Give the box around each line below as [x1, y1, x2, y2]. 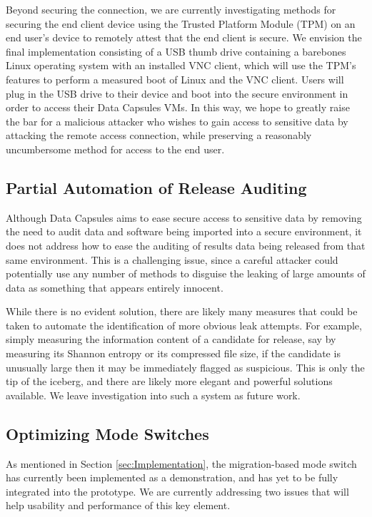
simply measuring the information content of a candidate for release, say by [6, 332, 336, 347]
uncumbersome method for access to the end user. [6, 141, 225, 156]
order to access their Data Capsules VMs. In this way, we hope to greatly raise [6, 100, 350, 115]
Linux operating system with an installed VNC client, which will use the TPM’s [6, 58, 356, 73]
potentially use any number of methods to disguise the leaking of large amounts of [6, 266, 366, 281]
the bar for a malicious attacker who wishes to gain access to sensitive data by [6, 113, 348, 128]
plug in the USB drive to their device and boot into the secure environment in [6, 86, 348, 101]
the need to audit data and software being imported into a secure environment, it [6, 224, 362, 239]
